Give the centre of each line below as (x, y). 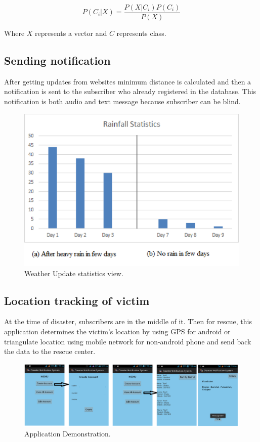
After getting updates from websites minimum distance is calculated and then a (128, 81)
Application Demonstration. (68, 434)
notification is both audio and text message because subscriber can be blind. (122, 101)
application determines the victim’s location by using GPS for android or (117, 331)
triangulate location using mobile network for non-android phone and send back (128, 341)
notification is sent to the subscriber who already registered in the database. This (130, 91)
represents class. (141, 33)
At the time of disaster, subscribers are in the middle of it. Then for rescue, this (128, 321)
